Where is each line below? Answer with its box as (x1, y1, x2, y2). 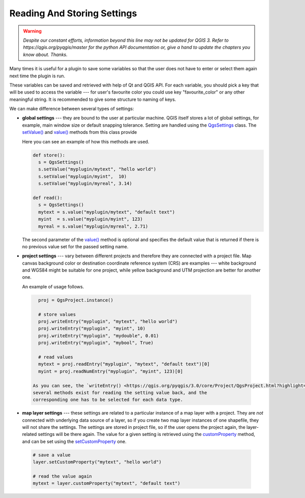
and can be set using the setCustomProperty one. (22, 438, 127, 445)
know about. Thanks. (23, 51, 68, 57)
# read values (38, 354, 74, 360)
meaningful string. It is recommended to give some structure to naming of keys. (9, 96, 176, 102)
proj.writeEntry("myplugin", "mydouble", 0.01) (38, 333, 159, 338)
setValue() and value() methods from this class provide (22, 129, 137, 135)
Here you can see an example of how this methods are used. (22, 138, 149, 144)
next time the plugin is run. (9, 73, 66, 79)
